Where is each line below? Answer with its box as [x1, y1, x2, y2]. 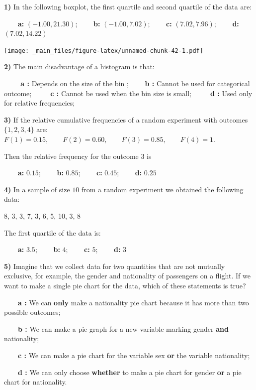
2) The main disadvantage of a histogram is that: [4, 61, 155, 72]
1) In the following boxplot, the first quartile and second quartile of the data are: [4, 1, 252, 11]
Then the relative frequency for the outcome [4, 150, 139, 161]
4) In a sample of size [4, 184, 70, 194]
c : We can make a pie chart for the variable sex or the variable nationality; [18, 350, 250, 360]
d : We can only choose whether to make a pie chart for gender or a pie [18, 367, 242, 377]
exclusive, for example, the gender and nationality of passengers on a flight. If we [4, 270, 251, 281]
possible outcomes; [4, 307, 61, 317]
